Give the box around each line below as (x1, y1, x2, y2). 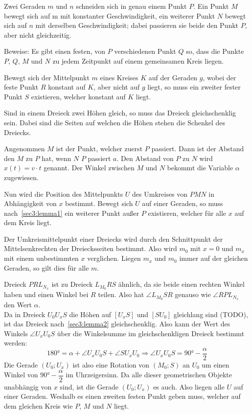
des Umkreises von (132, 188, 188, 199)
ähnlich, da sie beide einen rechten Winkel (118, 279, 245, 289)
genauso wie (175, 289, 211, 299)
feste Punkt (4, 82, 39, 92)
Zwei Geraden (4, 1, 46, 11)
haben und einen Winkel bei (4, 289, 89, 299)
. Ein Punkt (193, 1, 229, 11)
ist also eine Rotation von (72, 360, 150, 369)
